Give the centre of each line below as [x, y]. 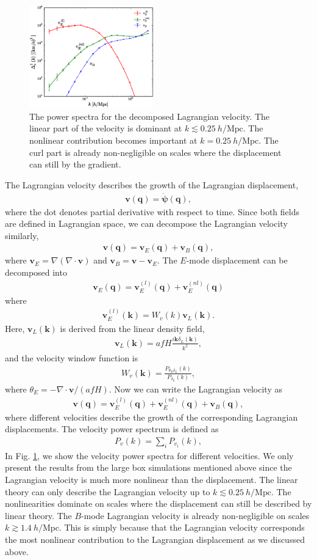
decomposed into [36, 272]
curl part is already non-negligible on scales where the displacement [155, 152]
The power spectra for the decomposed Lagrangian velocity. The [150, 116]
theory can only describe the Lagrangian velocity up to [108, 491]
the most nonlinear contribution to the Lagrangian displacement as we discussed [155, 539]
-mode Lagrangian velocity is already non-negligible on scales [195, 515]
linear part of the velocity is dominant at [106, 128]
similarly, [22, 235]
